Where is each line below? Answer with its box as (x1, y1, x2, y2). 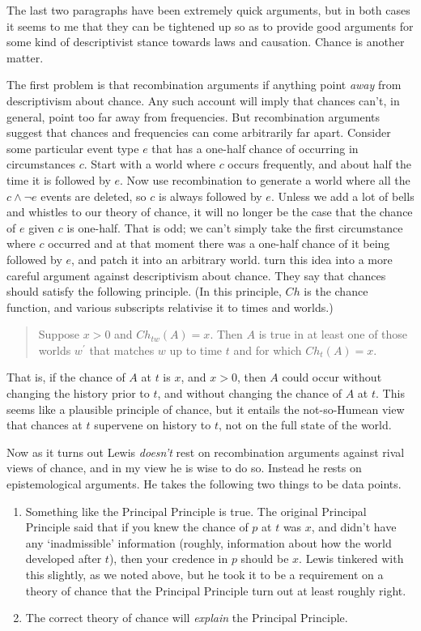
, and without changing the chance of (157, 385, 342, 402)
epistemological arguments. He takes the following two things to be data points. (6, 475, 402, 492)
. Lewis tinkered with (299, 550, 404, 567)
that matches (89, 341, 155, 358)
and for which (233, 341, 302, 358)
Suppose (38, 326, 80, 343)
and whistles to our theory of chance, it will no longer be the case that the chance (6, 203, 413, 220)
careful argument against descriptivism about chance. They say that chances (6, 266, 386, 284)
